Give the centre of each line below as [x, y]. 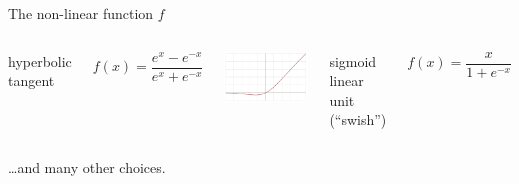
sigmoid [353, 60]
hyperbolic [40, 60]
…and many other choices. [87, 166]
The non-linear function [81, 13]
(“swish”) [358, 119]
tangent [31, 80]
